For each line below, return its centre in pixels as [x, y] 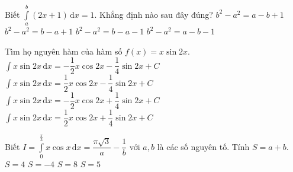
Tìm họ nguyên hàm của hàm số [64, 51]
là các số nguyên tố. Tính [203, 146]
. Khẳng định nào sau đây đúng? [154, 14]
